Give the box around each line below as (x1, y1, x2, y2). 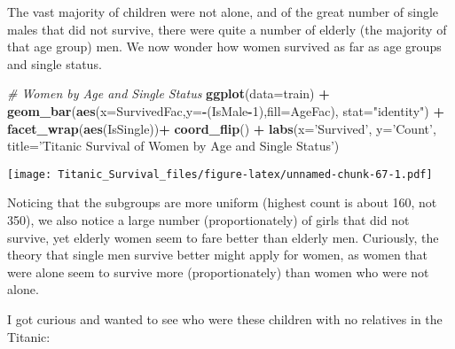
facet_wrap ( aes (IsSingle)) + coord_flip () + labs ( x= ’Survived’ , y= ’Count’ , (7, 119, 436, 137)
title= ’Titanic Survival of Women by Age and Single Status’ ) (7, 136, 340, 155)
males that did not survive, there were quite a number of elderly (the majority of (7, 19, 447, 38)
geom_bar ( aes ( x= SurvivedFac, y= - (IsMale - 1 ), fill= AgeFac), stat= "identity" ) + (7, 101, 444, 120)
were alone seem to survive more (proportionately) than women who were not (7, 262, 429, 281)
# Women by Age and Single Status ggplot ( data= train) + (7, 84, 330, 103)
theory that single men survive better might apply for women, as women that (7, 245, 428, 264)
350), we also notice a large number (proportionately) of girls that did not (7, 211, 410, 229)
